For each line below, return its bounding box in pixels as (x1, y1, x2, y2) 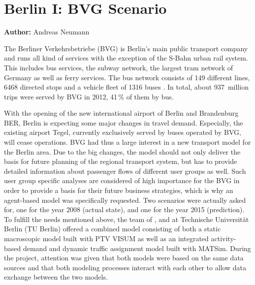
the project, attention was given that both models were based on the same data (4, 253, 244, 263)
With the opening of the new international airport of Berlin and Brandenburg (4, 108, 239, 118)
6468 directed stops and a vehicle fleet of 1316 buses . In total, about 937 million (4, 82, 249, 92)
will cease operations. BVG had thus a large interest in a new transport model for (4, 137, 251, 147)
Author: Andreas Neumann (4, 27, 90, 37)
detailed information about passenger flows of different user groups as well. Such (4, 165, 246, 176)
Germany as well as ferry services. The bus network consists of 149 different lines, (4, 72, 250, 82)
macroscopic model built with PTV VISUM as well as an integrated (4, 233, 209, 243)
